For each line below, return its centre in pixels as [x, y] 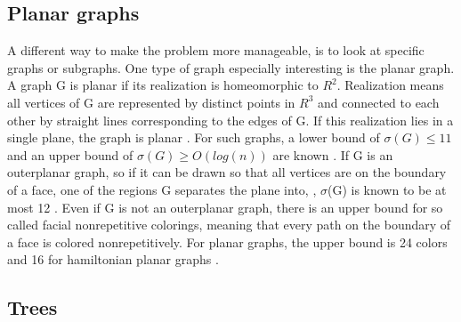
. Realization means [390, 85]
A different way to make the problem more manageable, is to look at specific [216, 50]
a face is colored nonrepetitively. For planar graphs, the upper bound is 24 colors [227, 241]
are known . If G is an [333, 154]
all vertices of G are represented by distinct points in [151, 102]
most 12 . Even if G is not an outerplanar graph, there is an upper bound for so [225, 207]
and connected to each [378, 102]
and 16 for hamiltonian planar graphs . [113, 259]
